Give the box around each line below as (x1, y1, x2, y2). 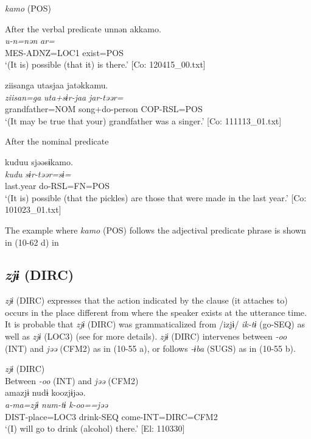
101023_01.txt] (5, 203, 61, 216)
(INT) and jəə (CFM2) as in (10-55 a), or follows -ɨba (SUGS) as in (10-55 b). (5, 341, 296, 354)
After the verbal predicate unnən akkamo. (5, 22, 161, 35)
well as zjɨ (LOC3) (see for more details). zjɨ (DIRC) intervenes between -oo (5, 330, 287, 343)
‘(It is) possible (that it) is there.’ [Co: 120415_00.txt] (5, 58, 206, 71)
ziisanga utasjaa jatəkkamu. (5, 78, 108, 91)
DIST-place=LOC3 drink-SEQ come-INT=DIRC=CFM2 (5, 410, 218, 423)
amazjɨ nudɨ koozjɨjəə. (5, 386, 86, 399)
